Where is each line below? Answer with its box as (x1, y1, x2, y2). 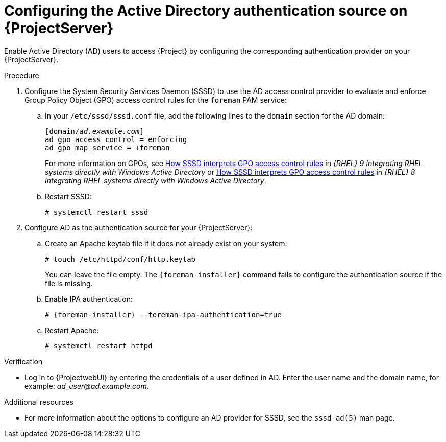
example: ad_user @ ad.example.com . (24, 381, 149, 390)
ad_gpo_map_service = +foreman (45, 143, 170, 152)
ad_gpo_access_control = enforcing (45, 135, 187, 144)
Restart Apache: (45, 325, 99, 335)
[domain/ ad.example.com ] (45, 127, 144, 135)
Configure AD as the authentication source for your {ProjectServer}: (24, 223, 253, 232)
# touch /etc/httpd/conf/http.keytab (45, 254, 196, 263)
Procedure (4, 71, 39, 80)
